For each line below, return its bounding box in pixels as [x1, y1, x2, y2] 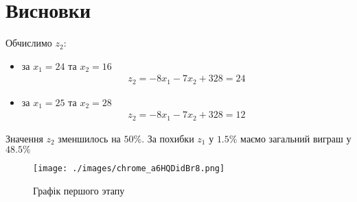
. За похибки [141, 131, 194, 145]
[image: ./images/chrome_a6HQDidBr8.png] [33, 164, 225, 174]
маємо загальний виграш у [240, 131, 352, 145]
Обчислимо [5, 36, 52, 50]
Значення [5, 131, 43, 145]
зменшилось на [58, 131, 121, 145]
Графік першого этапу [33, 184, 125, 198]
